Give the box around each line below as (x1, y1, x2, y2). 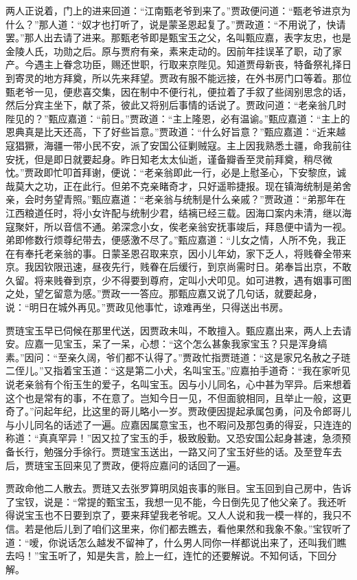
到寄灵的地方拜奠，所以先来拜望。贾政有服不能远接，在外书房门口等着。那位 (5, 70, 352, 85)
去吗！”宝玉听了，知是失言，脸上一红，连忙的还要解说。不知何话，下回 (5, 548, 327, 563)
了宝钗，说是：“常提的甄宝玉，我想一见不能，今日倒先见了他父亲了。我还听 (5, 494, 347, 508)
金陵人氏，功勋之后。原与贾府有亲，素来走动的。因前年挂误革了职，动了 (5, 43, 332, 58)
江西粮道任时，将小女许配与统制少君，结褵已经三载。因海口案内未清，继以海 (5, 205, 352, 219)
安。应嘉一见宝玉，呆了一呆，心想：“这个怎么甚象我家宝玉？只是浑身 (5, 336, 318, 351)
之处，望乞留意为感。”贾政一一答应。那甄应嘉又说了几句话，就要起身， (5, 286, 323, 301)
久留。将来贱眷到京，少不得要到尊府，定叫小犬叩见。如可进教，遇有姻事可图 (5, 272, 352, 287)
